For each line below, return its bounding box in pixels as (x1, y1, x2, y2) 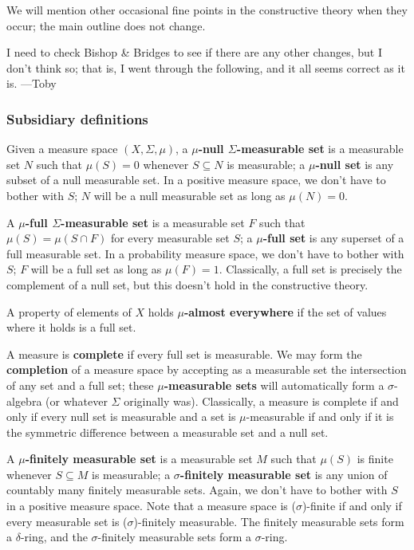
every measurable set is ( (6, 513, 128, 529)
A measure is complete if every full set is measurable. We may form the (6, 345, 362, 362)
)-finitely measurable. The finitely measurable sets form (133, 513, 404, 529)
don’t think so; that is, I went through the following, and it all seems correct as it (6, 59, 405, 76)
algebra (6, 392, 42, 409)
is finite (357, 450, 393, 467)
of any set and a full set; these (6, 376, 154, 393)
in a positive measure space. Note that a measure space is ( (6, 497, 296, 514)
